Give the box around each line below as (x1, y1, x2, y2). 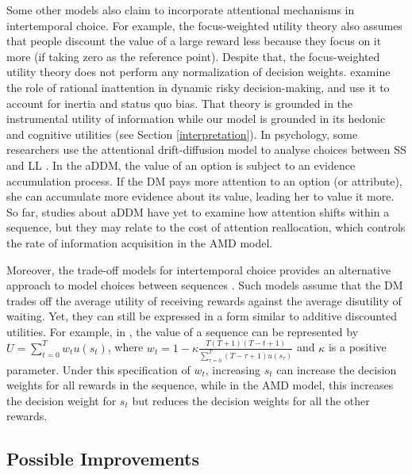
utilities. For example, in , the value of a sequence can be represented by (6, 323, 359, 339)
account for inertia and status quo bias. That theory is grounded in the (6, 94, 353, 111)
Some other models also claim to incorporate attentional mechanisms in (6, 2, 355, 17)
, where (107, 339, 144, 355)
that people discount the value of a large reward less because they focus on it (6, 33, 382, 49)
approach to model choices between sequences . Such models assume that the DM (6, 277, 403, 293)
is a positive (328, 339, 387, 355)
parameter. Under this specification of (6, 361, 191, 377)
